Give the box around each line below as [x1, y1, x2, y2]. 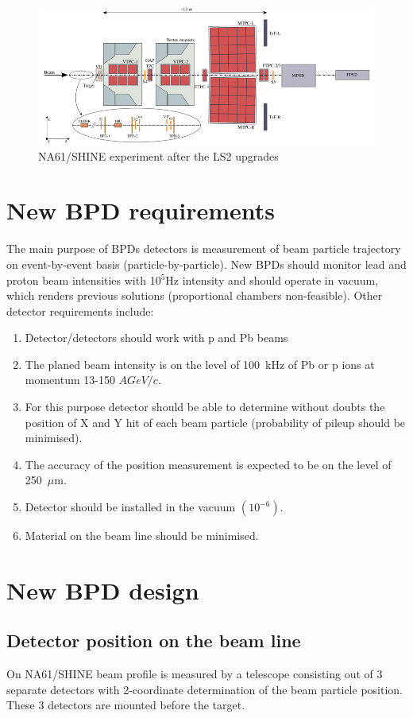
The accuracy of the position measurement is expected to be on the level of [25, 456, 392, 472]
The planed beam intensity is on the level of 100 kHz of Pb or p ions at [25, 355, 375, 372]
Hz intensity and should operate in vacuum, [165, 271, 379, 288]
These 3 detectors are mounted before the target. [6, 697, 245, 713]
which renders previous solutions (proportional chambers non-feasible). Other [6, 287, 383, 304]
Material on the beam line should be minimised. [25, 527, 259, 544]
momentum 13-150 [25, 371, 115, 388]
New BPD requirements [6, 194, 275, 227]
